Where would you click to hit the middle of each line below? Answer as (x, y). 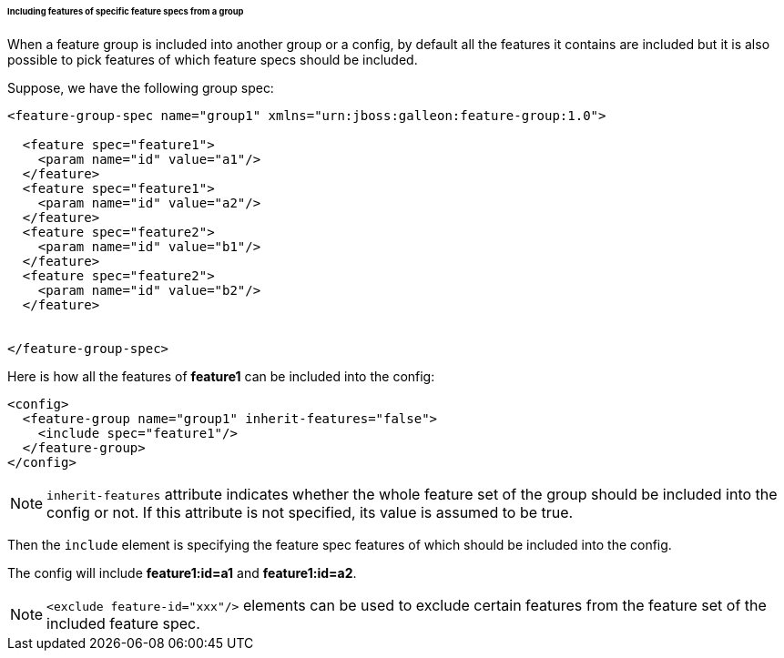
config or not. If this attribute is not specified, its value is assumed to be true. (310, 512)
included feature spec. (123, 623)
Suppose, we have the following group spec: (141, 87)
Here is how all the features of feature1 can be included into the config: (221, 376)
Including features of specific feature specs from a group (126, 11)
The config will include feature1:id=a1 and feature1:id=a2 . (182, 572)
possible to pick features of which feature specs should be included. (213, 59)
